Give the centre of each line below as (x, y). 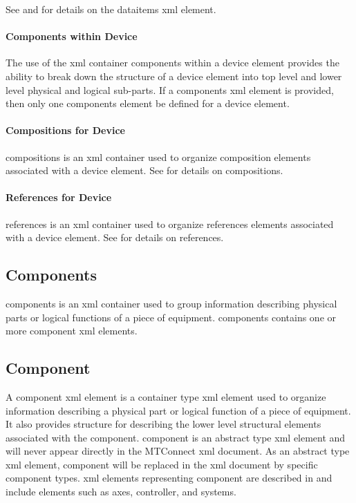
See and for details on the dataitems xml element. (111, 9)
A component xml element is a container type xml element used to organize (166, 396)
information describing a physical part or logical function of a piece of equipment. (178, 410)
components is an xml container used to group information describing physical (171, 303)
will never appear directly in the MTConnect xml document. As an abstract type (178, 451)
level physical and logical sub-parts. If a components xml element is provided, (170, 89)
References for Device (59, 197)
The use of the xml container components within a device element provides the (172, 63)
